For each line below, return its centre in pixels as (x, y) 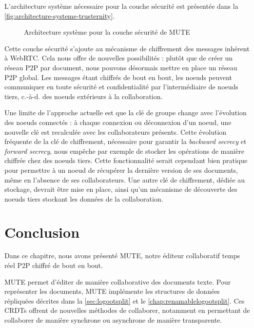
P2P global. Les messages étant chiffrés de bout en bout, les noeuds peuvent (118, 77)
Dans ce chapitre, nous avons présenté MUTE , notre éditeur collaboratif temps (122, 256)
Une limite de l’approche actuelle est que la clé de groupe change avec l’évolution (126, 113)
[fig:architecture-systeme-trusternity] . (59, 15)
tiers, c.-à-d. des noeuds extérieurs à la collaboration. (84, 96)
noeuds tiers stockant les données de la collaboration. (84, 198)
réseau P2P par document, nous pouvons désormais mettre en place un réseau (121, 67)
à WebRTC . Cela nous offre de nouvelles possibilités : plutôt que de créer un (119, 58)
